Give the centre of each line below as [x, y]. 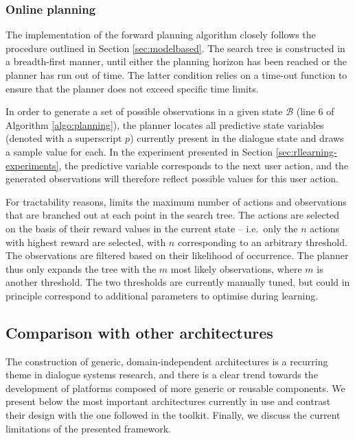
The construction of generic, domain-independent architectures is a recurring [167, 361]
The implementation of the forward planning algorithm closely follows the [161, 35]
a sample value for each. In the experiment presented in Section [139, 151]
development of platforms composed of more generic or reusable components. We [175, 388]
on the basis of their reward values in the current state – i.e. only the [152, 228]
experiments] [32, 165]
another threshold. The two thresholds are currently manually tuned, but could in [178, 282]
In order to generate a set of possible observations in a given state [144, 111]
